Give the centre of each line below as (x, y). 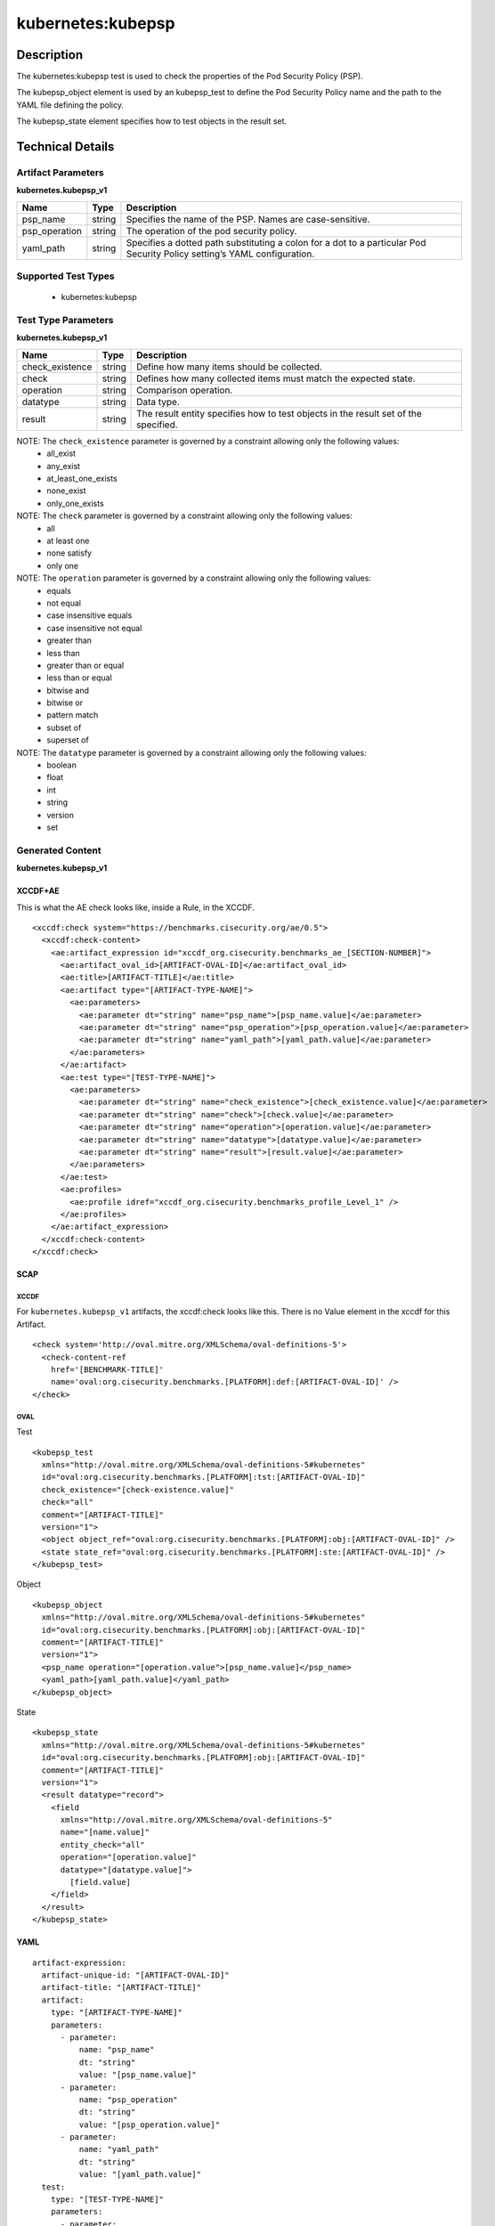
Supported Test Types (65, 276)
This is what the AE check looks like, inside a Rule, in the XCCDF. (136, 907)
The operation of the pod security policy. (211, 231)
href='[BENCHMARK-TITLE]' (107, 1370)
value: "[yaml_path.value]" (140, 2174)
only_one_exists (75, 503)
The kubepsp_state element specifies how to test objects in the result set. (152, 121)
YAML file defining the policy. (70, 105)
